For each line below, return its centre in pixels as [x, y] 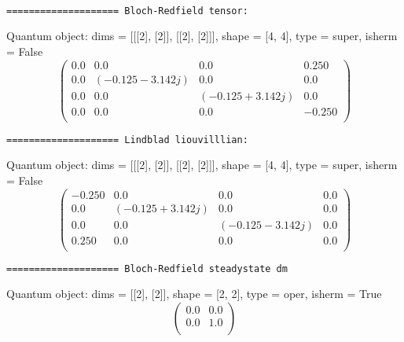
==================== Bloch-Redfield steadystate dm [147, 268]
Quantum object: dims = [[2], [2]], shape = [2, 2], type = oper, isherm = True [194, 294]
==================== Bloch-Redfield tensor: [127, 11]
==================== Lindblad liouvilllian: [127, 140]
